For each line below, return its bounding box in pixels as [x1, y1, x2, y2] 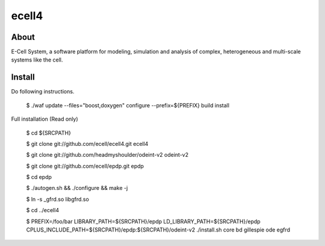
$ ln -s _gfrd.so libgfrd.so [26, 195, 90, 203]
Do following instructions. [11, 88, 75, 95]
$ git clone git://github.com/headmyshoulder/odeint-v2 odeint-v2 [26, 151, 189, 159]
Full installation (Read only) [11, 115, 78, 123]
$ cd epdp [26, 174, 52, 181]
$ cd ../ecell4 [26, 207, 60, 214]
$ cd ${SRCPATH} [26, 129, 72, 136]
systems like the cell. [11, 56, 63, 63]
